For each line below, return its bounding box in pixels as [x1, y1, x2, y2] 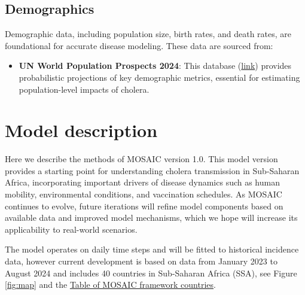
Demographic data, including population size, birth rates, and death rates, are [5, 28, 292, 40]
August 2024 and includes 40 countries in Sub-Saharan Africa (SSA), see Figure [5, 266, 297, 279]
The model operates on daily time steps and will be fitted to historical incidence [5, 243, 299, 256]
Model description [5, 118, 158, 142]
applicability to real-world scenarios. [5, 223, 138, 235]
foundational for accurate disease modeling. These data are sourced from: [5, 39, 273, 51]
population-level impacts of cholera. [19, 83, 150, 95]
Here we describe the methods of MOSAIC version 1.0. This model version [5, 153, 278, 165]
